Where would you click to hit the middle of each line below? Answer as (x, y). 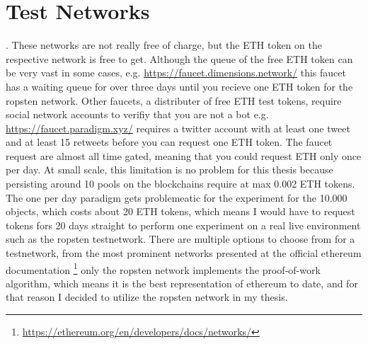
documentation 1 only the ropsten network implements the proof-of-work (163, 268)
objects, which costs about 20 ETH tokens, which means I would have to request (180, 211)
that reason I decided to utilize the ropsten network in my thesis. (147, 297)
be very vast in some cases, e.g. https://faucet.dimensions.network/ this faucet (176, 73)
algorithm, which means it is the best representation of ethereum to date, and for (182, 283)
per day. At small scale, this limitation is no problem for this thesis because (169, 170)
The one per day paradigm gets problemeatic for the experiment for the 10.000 (177, 197)
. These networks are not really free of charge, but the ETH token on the (164, 45)
